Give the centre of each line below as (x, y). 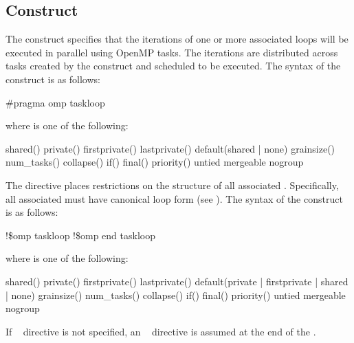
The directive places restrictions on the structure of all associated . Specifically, (172, 185)
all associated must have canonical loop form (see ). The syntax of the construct (174, 198)
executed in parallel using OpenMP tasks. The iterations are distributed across (172, 52)
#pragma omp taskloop (55, 102)
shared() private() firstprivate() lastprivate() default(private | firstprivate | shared (177, 281)
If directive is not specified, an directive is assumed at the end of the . (161, 331)
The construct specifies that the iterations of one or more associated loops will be (177, 39)
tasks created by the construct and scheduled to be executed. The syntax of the (173, 66)
